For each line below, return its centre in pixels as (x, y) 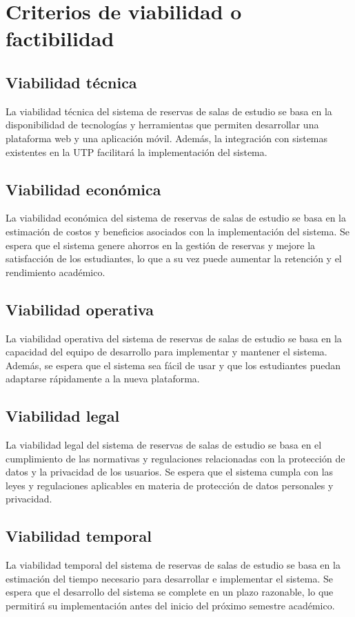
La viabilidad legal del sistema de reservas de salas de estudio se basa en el (164, 445)
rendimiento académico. (55, 272)
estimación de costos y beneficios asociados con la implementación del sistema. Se (178, 231)
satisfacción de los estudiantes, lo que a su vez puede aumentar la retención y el (174, 258)
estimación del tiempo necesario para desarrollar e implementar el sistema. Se (170, 578)
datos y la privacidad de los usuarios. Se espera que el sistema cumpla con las (170, 472)
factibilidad (60, 38)
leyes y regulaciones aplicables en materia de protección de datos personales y (170, 485)
